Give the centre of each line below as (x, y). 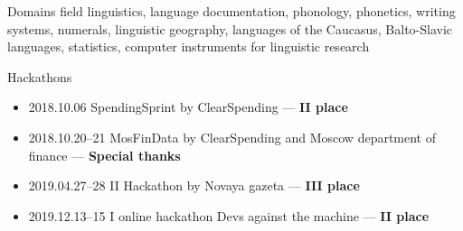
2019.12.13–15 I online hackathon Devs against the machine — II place (229, 215)
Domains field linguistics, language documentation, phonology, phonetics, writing (231, 11)
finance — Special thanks (104, 155)
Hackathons (40, 76)
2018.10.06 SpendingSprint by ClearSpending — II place (188, 107)
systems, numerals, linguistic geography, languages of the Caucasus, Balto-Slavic (230, 28)
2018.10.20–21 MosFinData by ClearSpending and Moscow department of (232, 137)
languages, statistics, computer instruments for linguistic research (189, 46)
